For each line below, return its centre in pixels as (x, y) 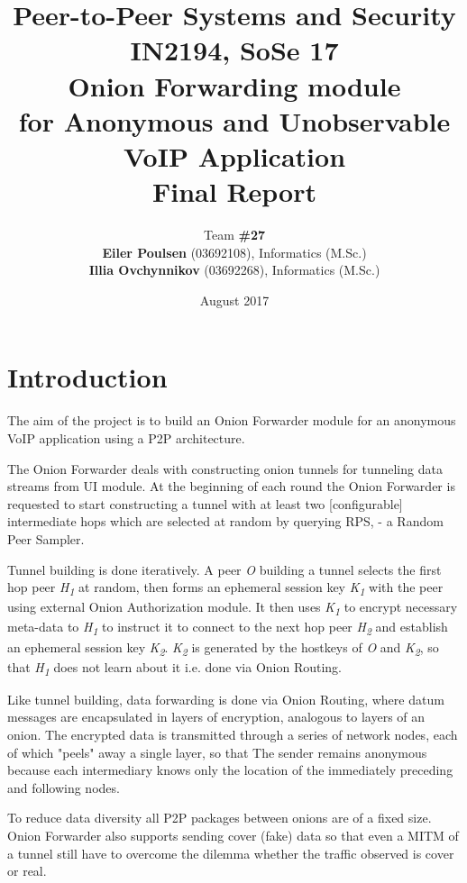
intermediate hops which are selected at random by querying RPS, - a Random (225, 521)
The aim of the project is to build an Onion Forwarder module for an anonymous (232, 420)
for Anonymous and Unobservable (234, 120)
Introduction (87, 377)
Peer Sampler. (46, 538)
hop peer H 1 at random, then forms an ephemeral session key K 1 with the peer (225, 588)
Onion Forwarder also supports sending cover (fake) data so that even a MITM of (233, 835)
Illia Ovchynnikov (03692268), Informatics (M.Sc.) (234, 270)
